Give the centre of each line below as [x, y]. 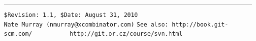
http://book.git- [200, 24]
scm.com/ [18, 34]
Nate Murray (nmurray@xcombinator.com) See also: [86, 24]
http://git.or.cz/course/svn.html [126, 34]
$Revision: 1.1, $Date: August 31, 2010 [71, 15]
